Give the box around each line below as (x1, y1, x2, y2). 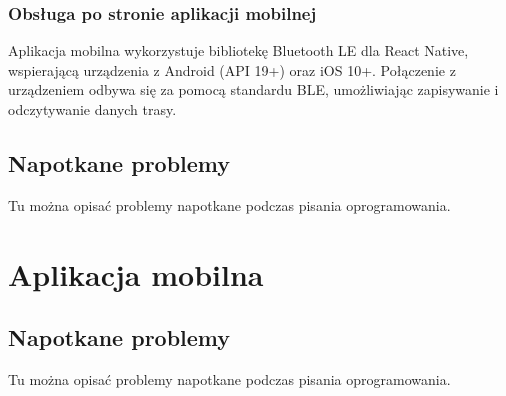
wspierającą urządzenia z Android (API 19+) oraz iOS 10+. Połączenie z (8, 59, 456, 80)
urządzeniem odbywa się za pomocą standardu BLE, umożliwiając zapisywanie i (8, 79, 499, 100)
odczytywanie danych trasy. (8, 99, 177, 119)
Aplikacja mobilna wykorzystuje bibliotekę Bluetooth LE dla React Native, (8, 40, 469, 61)
